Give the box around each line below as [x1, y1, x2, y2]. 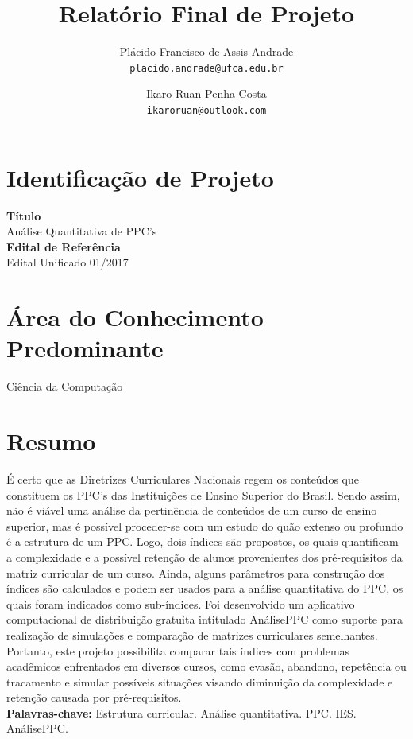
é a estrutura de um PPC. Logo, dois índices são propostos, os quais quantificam [6, 533, 399, 550]
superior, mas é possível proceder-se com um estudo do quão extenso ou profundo [6, 517, 403, 534]
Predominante [6, 332, 164, 364]
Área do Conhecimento [6, 301, 264, 333]
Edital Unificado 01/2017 [6, 254, 129, 270]
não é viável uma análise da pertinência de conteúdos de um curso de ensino [6, 502, 377, 519]
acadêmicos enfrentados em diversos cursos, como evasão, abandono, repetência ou [6, 658, 407, 675]
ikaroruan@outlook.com [146, 104, 267, 116]
